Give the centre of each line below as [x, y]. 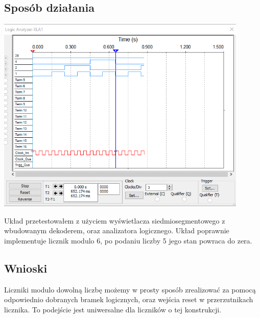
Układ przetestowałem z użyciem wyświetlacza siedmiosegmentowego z [115, 220]
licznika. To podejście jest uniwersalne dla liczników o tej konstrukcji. [113, 309]
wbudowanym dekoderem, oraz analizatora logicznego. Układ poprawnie [117, 230]
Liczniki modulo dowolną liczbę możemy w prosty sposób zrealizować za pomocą [130, 289]
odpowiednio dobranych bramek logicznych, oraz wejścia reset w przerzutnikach [129, 299]
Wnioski [26, 268]
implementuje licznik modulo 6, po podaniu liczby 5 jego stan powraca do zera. [128, 240]
